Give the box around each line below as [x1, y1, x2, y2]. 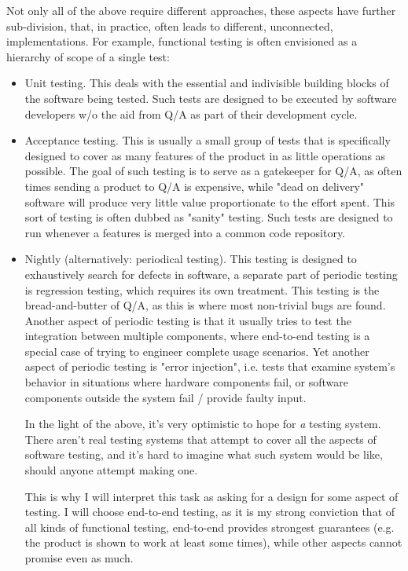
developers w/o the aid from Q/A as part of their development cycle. [24, 105, 358, 122]
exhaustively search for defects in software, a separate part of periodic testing [24, 265, 398, 282]
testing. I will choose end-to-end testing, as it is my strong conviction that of [24, 503, 395, 520]
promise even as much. [24, 550, 134, 566]
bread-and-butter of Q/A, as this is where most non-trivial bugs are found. [24, 297, 386, 313]
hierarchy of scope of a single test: [6, 48, 170, 64]
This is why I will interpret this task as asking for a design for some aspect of [24, 488, 399, 504]
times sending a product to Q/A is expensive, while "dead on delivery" [24, 178, 365, 194]
